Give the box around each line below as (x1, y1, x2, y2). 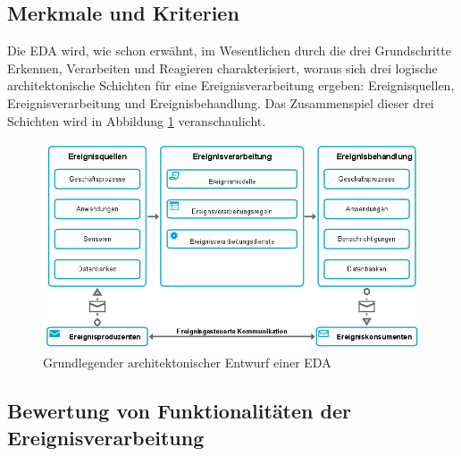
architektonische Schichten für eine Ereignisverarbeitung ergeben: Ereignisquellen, (7, 76, 455, 95)
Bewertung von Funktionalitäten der (7, 397, 351, 425)
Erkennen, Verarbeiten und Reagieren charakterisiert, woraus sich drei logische (7, 58, 438, 77)
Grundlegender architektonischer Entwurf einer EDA (43, 353, 331, 372)
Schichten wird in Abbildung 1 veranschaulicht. (7, 111, 266, 130)
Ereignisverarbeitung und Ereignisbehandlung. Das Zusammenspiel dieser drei (7, 93, 434, 112)
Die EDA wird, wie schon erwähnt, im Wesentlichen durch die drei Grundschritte (7, 41, 451, 60)
